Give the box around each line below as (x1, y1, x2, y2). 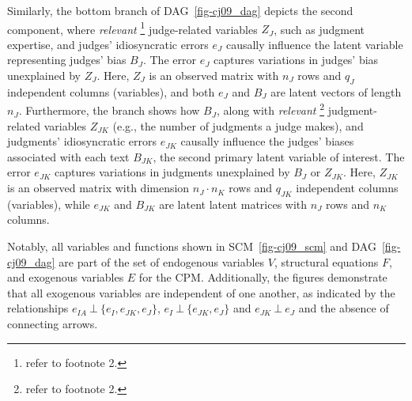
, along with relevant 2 (216, 100, 325, 119)
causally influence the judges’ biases (180, 133, 354, 149)
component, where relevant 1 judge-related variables (7, 18, 258, 37)
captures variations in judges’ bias (214, 51, 379, 68)
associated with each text (7, 148, 130, 165)
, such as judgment (274, 21, 365, 37)
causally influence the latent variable (225, 36, 403, 52)
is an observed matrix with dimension (7, 180, 190, 196)
